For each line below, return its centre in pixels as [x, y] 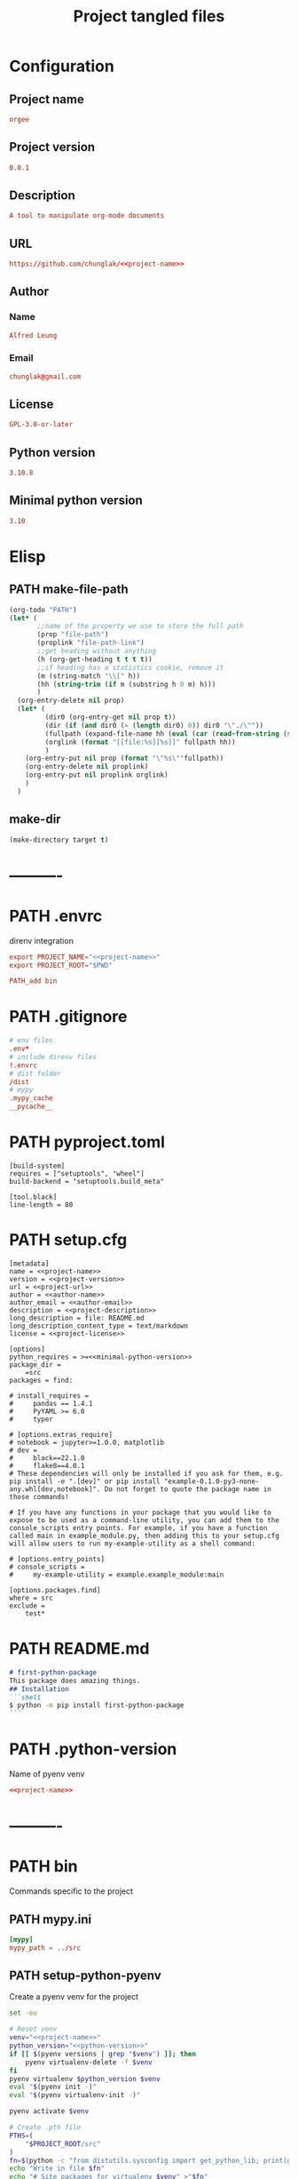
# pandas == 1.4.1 [51, 1403]
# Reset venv [33, 2029]
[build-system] [37, 1166]
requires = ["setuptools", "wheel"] [77, 1174]
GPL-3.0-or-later [41, 425]
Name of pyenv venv [47, 1774]
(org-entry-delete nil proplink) [87, 767]
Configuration [62, 66]
